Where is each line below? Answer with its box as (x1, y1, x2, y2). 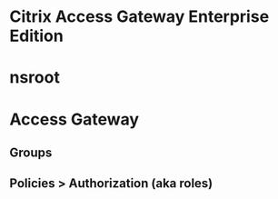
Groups (9, 144, 53, 160)
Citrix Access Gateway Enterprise (9, 6, 270, 27)
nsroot (9, 67, 61, 88)
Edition (9, 25, 64, 46)
